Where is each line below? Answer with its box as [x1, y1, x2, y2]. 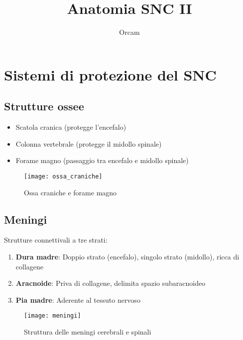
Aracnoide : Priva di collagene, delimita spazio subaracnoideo [15, 278, 206, 288]
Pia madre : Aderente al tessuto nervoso [15, 294, 140, 305]
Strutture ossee [4, 98, 84, 114]
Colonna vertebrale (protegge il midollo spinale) [15, 138, 162, 149]
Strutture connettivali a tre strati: [4, 235, 108, 245]
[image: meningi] [24, 312, 81, 320]
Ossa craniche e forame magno [24, 187, 117, 197]
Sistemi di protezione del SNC [4, 64, 217, 85]
